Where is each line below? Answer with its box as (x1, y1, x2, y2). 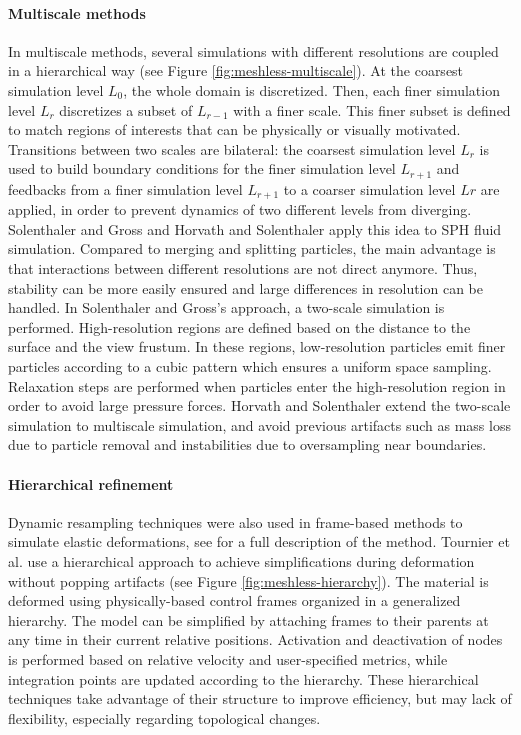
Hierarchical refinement (8, 473, 174, 494)
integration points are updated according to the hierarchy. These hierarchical (8, 668, 479, 689)
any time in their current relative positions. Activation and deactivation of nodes (8, 629, 503, 650)
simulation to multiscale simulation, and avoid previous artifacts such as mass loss (8, 414, 511, 435)
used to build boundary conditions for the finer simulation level (8, 158, 396, 179)
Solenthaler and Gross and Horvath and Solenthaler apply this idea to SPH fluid (8, 218, 502, 239)
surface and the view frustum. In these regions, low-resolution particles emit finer (8, 336, 506, 357)
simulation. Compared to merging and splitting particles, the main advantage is (8, 238, 496, 259)
